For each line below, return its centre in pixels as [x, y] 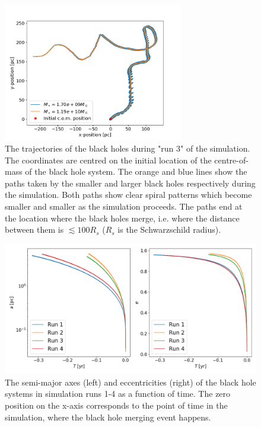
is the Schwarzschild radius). [169, 229]
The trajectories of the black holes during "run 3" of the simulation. [128, 148]
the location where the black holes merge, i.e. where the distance [122, 218]
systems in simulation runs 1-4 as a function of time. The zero [118, 394]
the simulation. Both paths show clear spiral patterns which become [128, 195]
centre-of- [231, 160]
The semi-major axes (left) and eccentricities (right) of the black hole [130, 382]
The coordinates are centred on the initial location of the [108, 160]
